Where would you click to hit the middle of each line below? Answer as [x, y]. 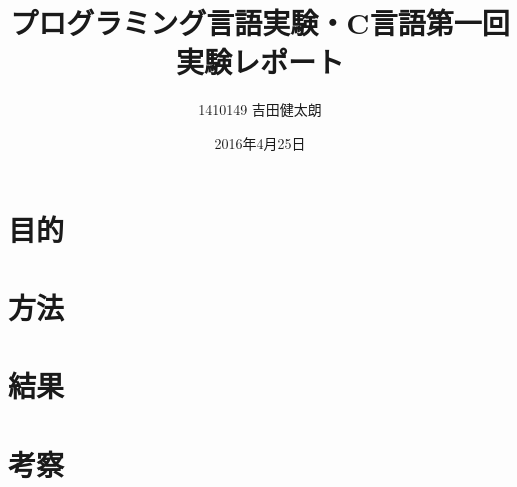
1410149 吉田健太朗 [260, 109]
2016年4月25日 [260, 142]
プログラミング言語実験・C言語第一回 [260, 22]
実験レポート [259, 61]
